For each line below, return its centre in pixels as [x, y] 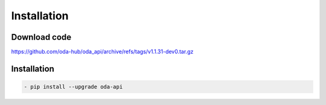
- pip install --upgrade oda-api [73, 87]
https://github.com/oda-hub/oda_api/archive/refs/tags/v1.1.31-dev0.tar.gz [102, 52]
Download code [41, 37]
